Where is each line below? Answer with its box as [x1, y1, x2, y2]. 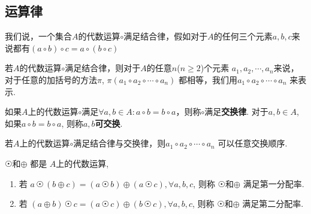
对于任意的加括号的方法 [5, 73, 97, 85]
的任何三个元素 [213, 30, 273, 42]
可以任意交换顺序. [218, 137, 288, 149]
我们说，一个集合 [5, 30, 72, 42]
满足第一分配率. [243, 177, 304, 189]
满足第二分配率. [242, 197, 304, 210]
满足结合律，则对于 [65, 62, 141, 74]
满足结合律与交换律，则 [73, 137, 166, 149]
